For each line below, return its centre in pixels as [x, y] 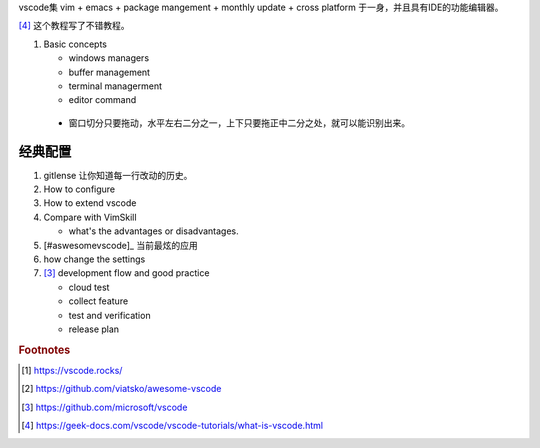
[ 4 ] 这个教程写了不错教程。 [74, 26]
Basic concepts [75, 44]
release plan [94, 329]
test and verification [109, 315]
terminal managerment [115, 86]
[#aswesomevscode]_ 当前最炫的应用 [121, 245]
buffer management [109, 72]
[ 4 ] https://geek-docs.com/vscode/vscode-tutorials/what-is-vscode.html [172, 426]
